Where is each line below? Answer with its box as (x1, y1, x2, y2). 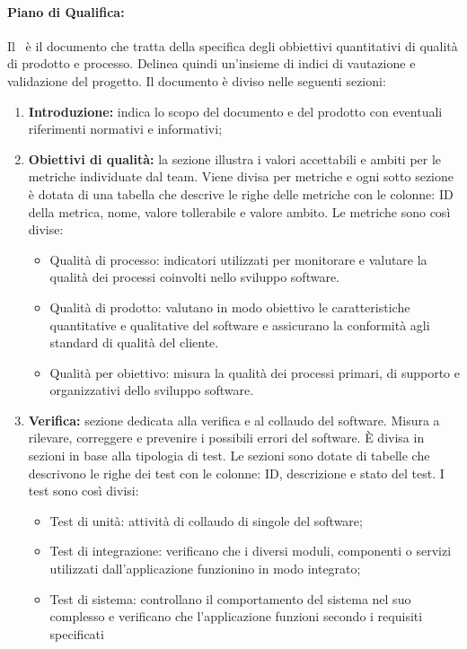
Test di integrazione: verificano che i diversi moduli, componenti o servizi (49, 541, 452, 560)
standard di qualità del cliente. (49, 333, 219, 352)
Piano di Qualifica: (7, 2, 125, 21)
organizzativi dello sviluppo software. (49, 381, 254, 399)
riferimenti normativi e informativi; (28, 119, 223, 138)
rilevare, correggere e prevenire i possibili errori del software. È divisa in (28, 428, 425, 447)
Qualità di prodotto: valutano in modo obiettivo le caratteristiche (49, 297, 410, 316)
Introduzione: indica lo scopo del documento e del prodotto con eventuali (28, 101, 443, 120)
